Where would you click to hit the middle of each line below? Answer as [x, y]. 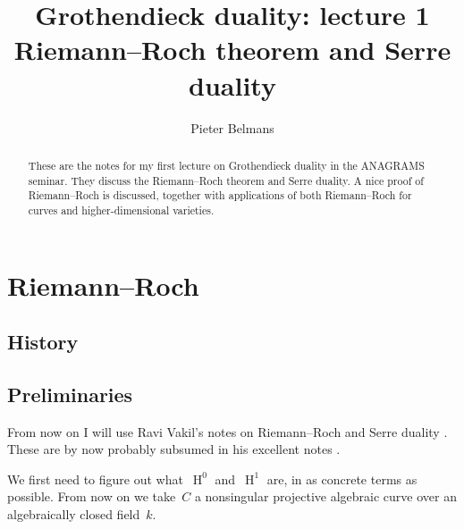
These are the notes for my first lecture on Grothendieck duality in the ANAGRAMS [226, 165]
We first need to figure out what [95, 479]
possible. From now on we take [92, 496]
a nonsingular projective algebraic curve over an [325, 496]
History [43, 342]
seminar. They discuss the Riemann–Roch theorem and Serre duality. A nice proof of [226, 180]
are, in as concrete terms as [342, 479]
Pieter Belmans [232, 127]
